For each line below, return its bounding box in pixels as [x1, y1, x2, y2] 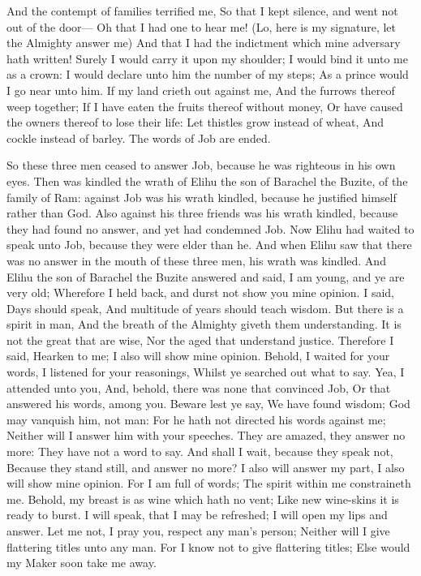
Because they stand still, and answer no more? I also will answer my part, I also [6, 458, 405, 475]
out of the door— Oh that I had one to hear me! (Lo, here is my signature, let [6, 18, 396, 35]
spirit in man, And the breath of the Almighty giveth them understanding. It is [6, 316, 402, 333]
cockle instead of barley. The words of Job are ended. [6, 129, 271, 146]
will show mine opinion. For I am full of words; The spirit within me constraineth [6, 475, 411, 492]
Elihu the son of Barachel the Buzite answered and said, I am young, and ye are [6, 268, 405, 285]
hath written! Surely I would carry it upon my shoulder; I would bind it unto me [6, 49, 408, 67]
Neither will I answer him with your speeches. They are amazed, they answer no [6, 427, 406, 444]
